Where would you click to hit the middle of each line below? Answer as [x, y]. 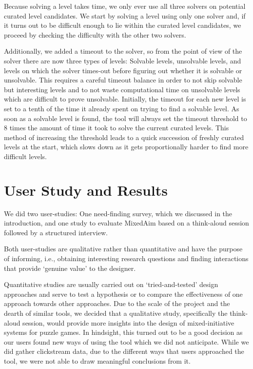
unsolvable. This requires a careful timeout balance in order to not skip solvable [123, 80]
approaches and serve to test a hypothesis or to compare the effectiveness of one [123, 294]
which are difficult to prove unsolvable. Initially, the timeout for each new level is [125, 99]
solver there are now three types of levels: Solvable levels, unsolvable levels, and [123, 60]
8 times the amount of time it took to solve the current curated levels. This [117, 128]
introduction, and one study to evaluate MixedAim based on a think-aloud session [126, 223]
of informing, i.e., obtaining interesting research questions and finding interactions [126, 258]
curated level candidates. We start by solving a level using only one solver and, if [125, 15]
